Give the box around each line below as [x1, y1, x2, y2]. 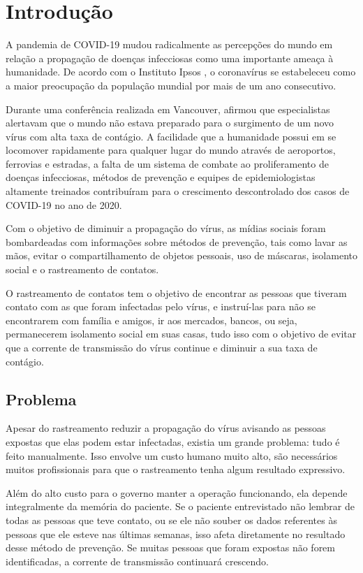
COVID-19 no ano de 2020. [6, 197, 122, 212]
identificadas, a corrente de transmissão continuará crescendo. [6, 553, 269, 568]
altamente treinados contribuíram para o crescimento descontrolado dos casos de [6, 184, 350, 198]
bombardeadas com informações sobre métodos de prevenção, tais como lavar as [6, 234, 348, 249]
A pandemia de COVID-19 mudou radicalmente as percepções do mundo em [6, 37, 333, 52]
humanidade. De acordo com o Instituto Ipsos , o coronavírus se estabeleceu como [6, 64, 356, 79]
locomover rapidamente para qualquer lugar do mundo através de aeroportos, [6, 143, 336, 157]
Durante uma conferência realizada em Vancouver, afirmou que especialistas [6, 101, 330, 116]
